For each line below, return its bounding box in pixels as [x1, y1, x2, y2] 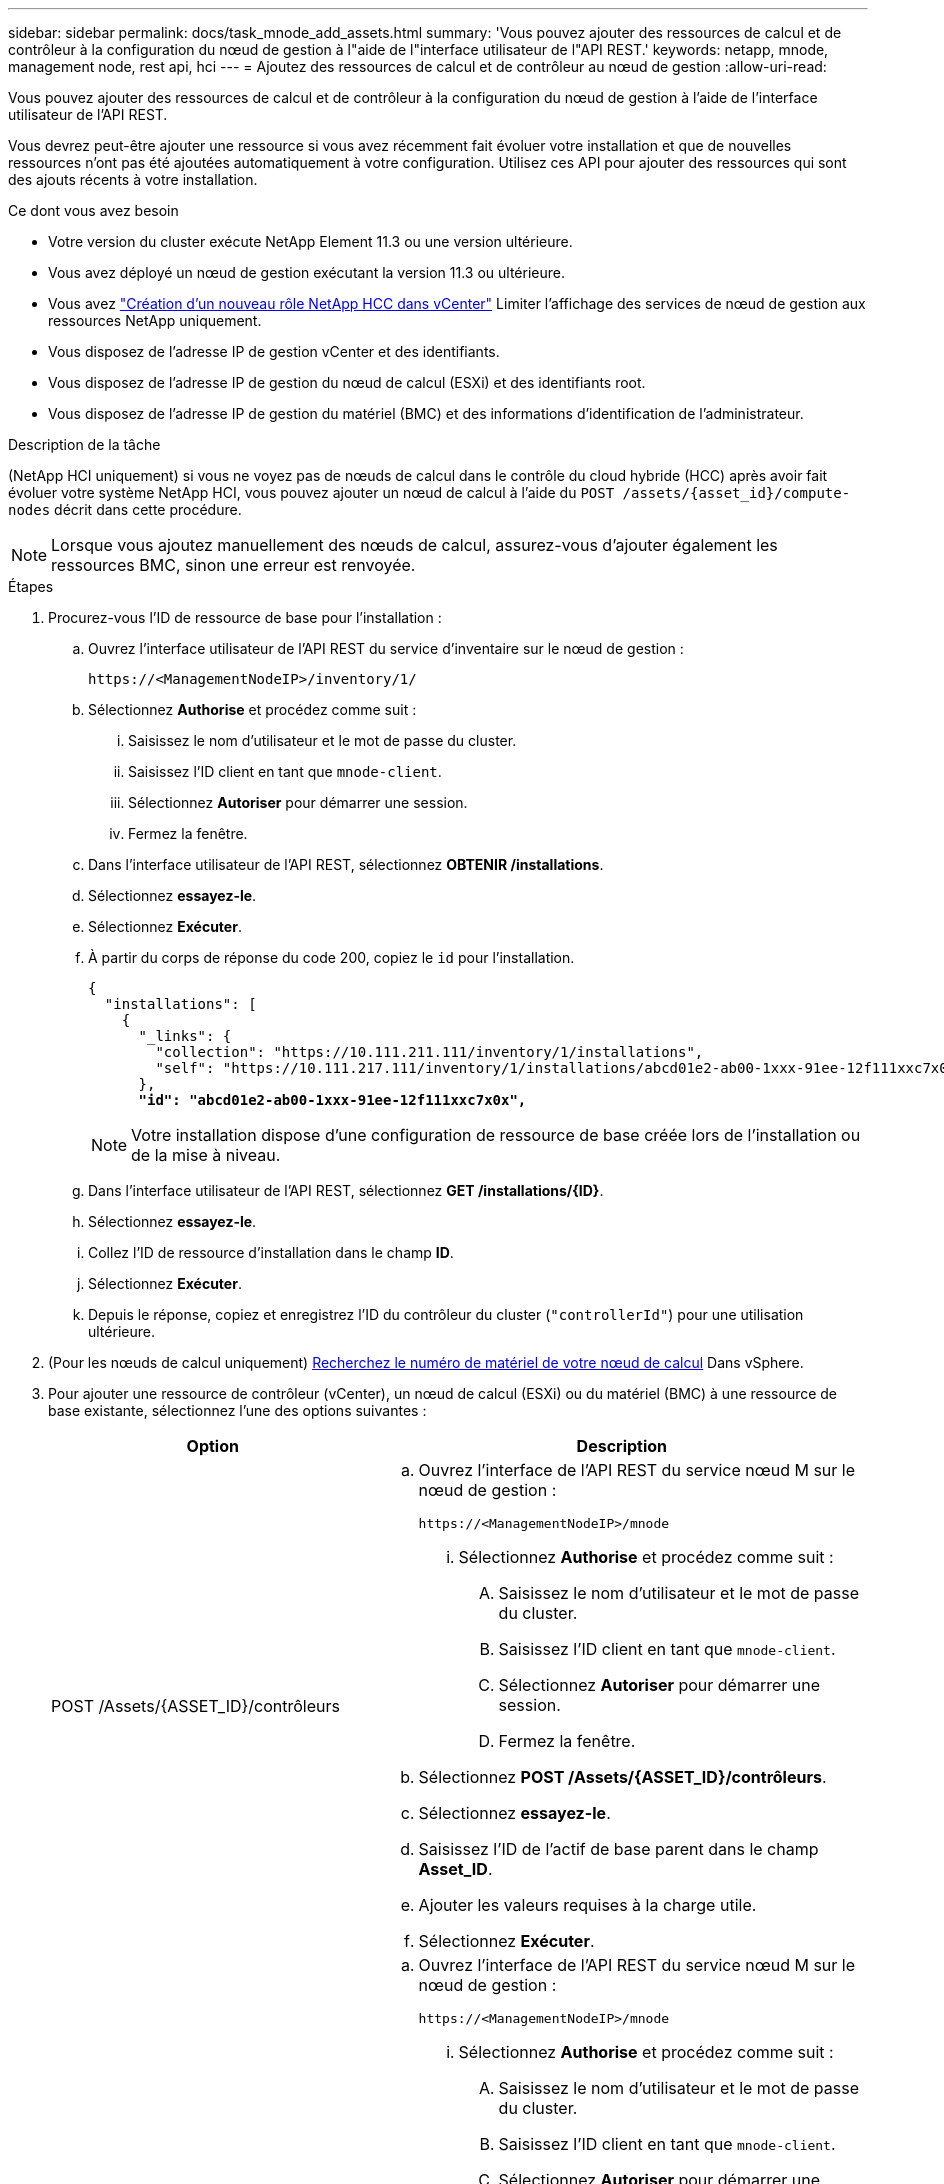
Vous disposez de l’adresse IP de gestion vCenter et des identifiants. [48, 343, 500, 360]
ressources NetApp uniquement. [48, 312, 262, 329]
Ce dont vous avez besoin [8, 202, 179, 219]
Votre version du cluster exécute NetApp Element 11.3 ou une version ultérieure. [48, 233, 573, 250]
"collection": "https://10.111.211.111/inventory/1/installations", [155, 1044, 704, 1060]
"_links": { [138, 1028, 232, 1044]
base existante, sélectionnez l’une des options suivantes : [48, 1402, 427, 1419]
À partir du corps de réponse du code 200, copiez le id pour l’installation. [88, 949, 575, 966]
